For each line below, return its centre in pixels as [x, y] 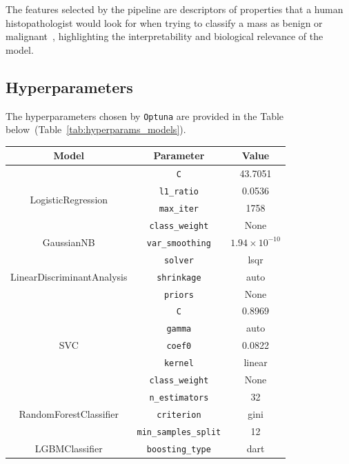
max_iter [179, 209]
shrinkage [179, 278]
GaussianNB [69, 242]
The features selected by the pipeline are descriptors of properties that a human [174, 9]
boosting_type [179, 449]
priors [179, 295]
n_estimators [179, 397]
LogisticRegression [69, 199]
